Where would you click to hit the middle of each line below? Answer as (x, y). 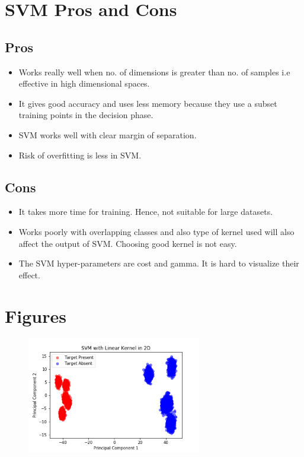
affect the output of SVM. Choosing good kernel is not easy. (128, 243)
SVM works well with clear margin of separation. (108, 134)
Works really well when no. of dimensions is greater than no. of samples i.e (154, 72)
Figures (36, 315)
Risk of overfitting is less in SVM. (80, 155)
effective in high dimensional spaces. (84, 83)
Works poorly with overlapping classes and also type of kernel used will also (156, 231)
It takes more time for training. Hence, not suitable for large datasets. (146, 212)
